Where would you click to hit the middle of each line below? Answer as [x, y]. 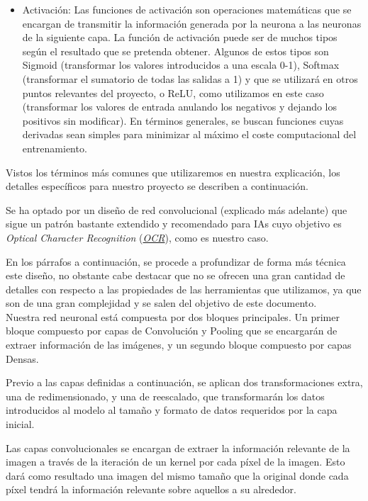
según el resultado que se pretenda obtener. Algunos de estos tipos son [175, 51]
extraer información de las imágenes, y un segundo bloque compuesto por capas [179, 345]
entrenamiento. [55, 148]
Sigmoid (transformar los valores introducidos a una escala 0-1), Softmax [181, 65]
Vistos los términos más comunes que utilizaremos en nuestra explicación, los [173, 172]
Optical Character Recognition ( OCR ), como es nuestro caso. [137, 237]
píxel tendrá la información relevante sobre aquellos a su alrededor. [151, 489]
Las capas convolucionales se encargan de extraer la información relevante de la [178, 447]
